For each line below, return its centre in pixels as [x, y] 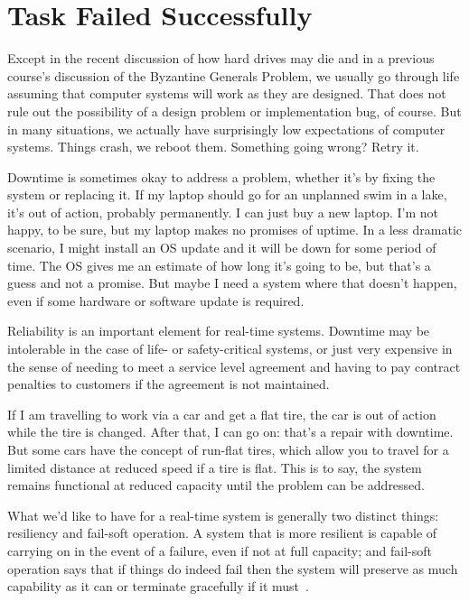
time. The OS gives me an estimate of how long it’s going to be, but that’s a [219, 265]
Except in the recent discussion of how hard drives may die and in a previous [221, 58]
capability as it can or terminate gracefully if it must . [158, 586]
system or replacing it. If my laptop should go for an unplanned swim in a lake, [227, 194]
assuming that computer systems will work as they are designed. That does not [227, 93]
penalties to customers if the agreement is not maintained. [169, 384]
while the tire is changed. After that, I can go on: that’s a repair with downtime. [230, 432]
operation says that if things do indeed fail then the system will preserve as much [233, 568]
